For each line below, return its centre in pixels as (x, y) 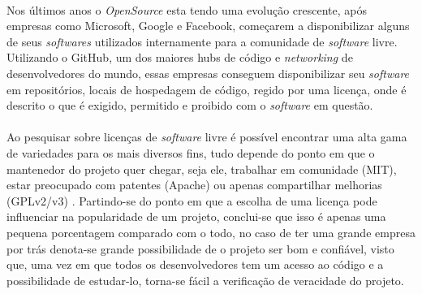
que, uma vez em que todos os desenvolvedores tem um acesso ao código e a (195, 264)
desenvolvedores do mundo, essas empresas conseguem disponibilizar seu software (208, 73)
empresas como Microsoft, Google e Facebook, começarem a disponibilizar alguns (208, 26)
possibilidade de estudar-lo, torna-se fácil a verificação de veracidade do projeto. (205, 280)
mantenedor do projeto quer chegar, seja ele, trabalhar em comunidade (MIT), (202, 169)
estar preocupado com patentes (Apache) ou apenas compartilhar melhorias (194, 185)
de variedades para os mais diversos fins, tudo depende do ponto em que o (191, 152)
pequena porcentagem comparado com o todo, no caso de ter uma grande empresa (211, 232)
